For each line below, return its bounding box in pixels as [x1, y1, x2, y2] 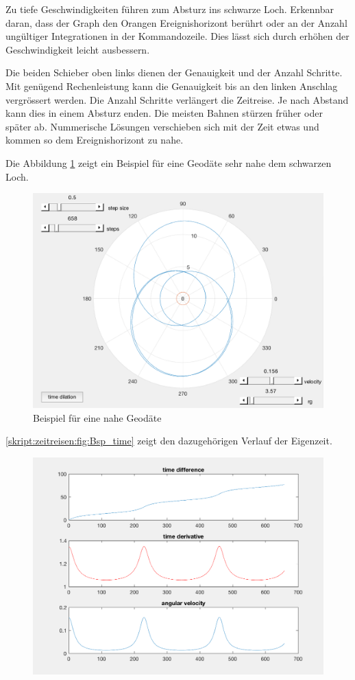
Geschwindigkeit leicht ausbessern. [5, 42, 150, 56]
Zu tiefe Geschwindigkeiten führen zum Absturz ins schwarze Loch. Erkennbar [5, 2, 334, 16]
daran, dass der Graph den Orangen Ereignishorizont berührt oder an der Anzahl [5, 15, 347, 30]
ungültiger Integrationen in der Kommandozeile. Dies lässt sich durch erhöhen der [5, 29, 350, 43]
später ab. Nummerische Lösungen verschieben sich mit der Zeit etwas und [5, 119, 319, 133]
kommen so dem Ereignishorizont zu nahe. [5, 133, 184, 147]
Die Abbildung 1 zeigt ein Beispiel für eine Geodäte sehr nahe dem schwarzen [5, 155, 332, 170]
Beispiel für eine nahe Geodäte [33, 410, 162, 424]
